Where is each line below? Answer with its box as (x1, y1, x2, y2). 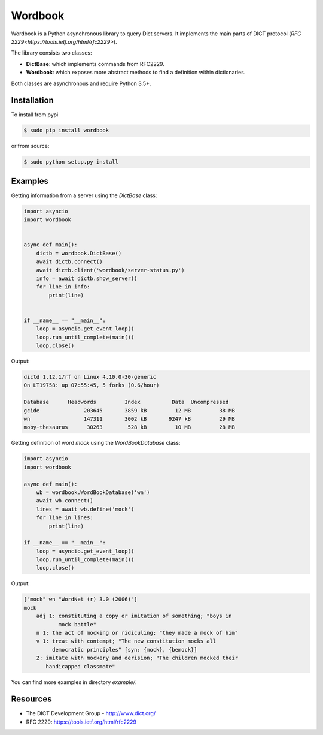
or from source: (11, 143, 50, 150)
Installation (11, 95, 54, 106)
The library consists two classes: (11, 49, 92, 56)
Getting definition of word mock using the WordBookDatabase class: (11, 439, 181, 447)
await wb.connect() (36, 498, 94, 504)
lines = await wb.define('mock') (36, 505, 135, 513)
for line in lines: (36, 514, 94, 521)
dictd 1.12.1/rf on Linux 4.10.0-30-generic (23, 373, 157, 381)
